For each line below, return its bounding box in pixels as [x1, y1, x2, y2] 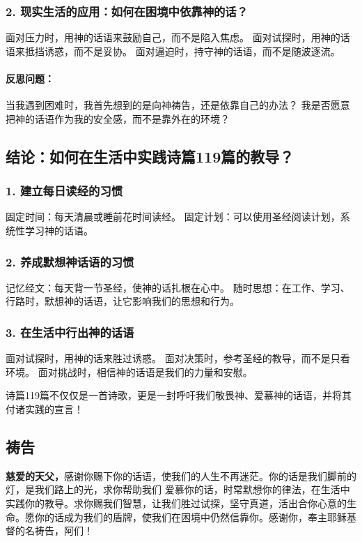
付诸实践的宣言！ [6, 401, 84, 416]
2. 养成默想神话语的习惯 [6, 253, 134, 270]
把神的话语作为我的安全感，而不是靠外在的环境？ [6, 111, 230, 126]
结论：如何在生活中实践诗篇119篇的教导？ [6, 145, 294, 167]
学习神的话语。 [24, 223, 93, 237]
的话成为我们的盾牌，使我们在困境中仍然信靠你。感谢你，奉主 [44, 509, 327, 524]
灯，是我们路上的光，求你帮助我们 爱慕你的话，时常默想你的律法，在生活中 [6, 482, 350, 497]
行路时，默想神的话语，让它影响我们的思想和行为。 [6, 294, 239, 308]
